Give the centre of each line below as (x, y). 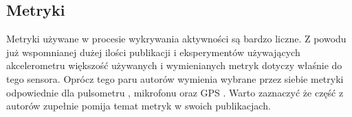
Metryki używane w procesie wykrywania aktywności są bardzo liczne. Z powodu (176, 39)
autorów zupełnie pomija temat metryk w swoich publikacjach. (139, 106)
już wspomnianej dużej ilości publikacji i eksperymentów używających (153, 52)
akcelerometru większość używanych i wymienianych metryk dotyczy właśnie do (174, 65)
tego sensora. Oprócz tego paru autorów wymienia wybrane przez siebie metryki (175, 78)
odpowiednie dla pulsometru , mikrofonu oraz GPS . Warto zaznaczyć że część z (175, 92)
